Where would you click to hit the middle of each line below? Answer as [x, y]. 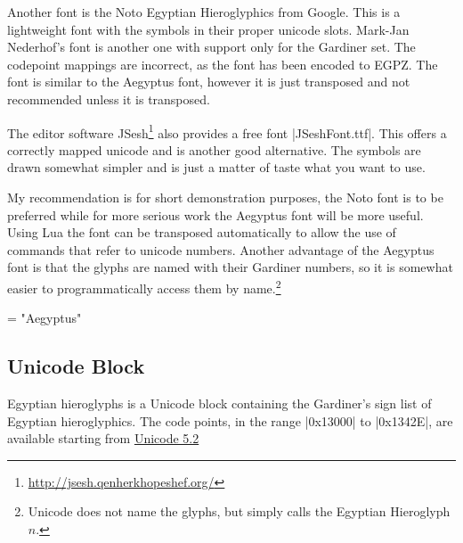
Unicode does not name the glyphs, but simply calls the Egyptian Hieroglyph [239, 511]
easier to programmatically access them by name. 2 [144, 286]
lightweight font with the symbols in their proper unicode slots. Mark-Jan [208, 29]
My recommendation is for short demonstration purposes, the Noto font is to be [225, 197]
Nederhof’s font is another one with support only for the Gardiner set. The [211, 47]
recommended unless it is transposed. [109, 99]
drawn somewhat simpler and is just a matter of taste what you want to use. [216, 167]
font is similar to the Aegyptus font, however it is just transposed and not [209, 82]
